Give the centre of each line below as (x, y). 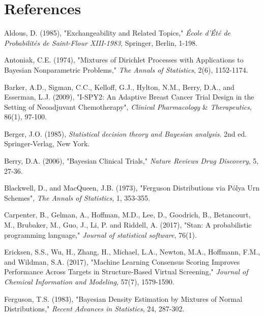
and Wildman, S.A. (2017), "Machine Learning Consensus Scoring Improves (122, 261)
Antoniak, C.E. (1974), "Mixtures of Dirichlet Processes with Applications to (124, 60)
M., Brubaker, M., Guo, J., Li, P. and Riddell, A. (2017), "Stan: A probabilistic (128, 225)
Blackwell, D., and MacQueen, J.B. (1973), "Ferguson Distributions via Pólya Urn (132, 188)
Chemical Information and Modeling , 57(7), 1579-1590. (89, 281)
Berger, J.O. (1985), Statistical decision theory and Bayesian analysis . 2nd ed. (126, 133)
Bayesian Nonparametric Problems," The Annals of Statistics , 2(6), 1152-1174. (126, 69)
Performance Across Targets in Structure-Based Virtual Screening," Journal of (126, 272)
